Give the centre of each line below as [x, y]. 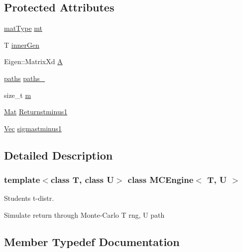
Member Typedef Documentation [92, 241]
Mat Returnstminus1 [36, 112]
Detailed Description [59, 155]
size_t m [18, 95]
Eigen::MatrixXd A [33, 61]
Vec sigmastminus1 [33, 128]
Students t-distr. [29, 198]
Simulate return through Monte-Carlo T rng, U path [84, 214]
